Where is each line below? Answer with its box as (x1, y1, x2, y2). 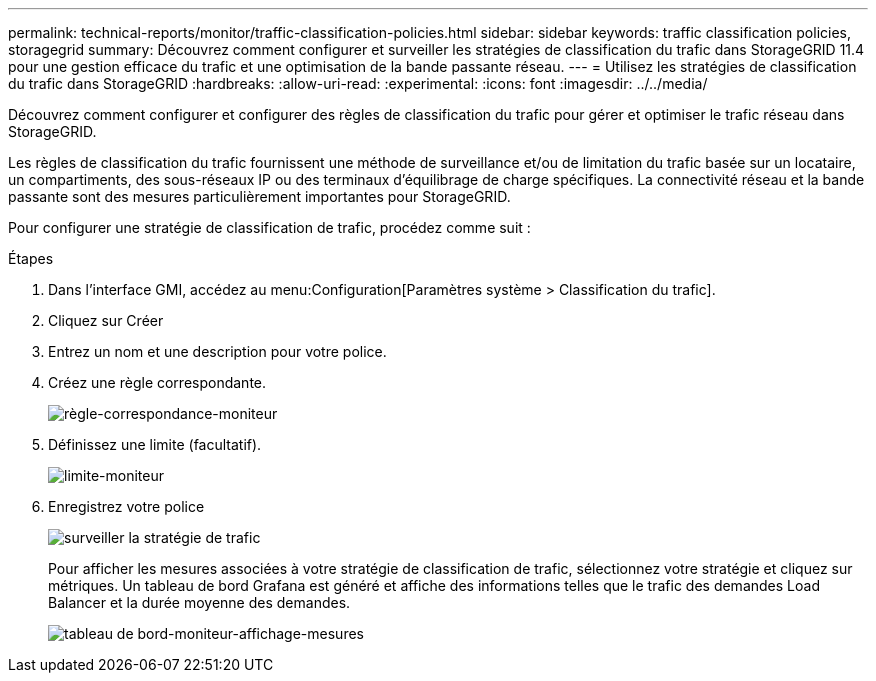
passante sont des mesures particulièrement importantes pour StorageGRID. (8, 188, 511, 205)
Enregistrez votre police (48, 498, 205, 515)
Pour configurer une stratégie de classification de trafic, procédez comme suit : (8, 219, 531, 236)
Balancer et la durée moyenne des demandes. (48, 594, 351, 611)
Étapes (8, 250, 54, 267)
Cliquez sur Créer (48, 312, 164, 329)
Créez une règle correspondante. (48, 374, 267, 391)
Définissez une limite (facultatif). (48, 436, 262, 453)
